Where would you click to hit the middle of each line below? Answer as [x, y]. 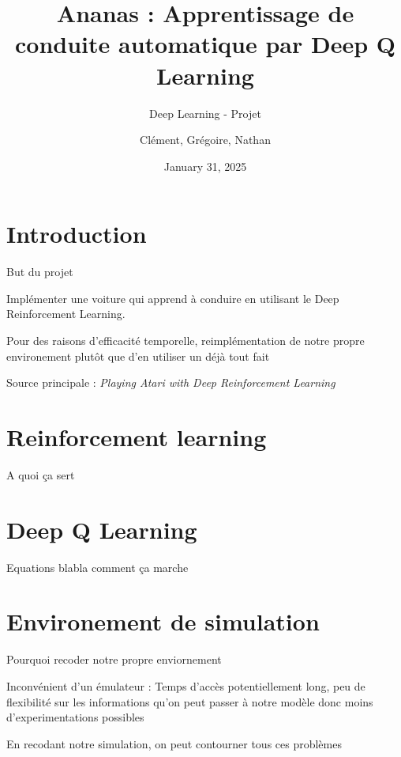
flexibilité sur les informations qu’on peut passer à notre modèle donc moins [190, 701]
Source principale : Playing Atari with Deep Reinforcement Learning [171, 382]
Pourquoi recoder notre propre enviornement [114, 659]
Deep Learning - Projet [205, 113]
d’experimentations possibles [75, 717]
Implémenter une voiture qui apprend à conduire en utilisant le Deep [173, 298]
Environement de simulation [163, 621]
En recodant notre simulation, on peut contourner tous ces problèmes [174, 743]
